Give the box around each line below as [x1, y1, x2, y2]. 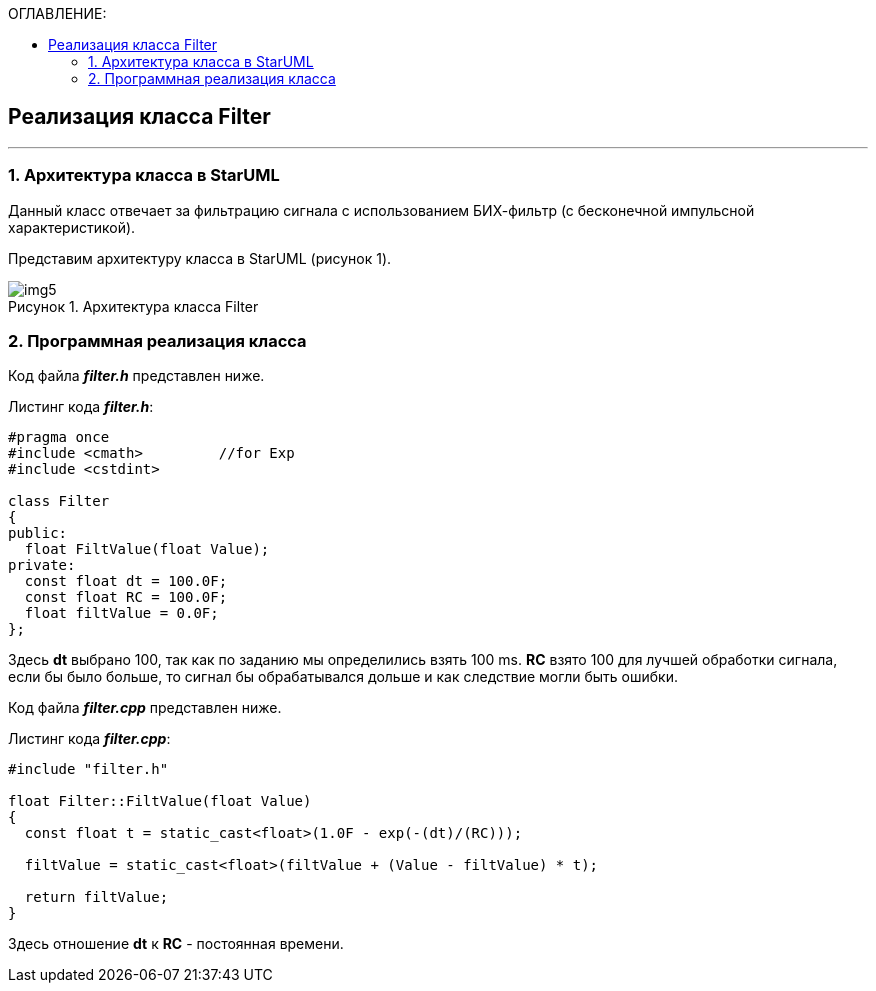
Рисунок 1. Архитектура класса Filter [8, 297, 259, 315]
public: [8, 525, 68, 542]
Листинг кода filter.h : [8, 398, 154, 416]
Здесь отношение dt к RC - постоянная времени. [8, 935, 344, 953]
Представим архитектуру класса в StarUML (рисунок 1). [8, 249, 392, 267]
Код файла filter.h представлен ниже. [8, 367, 265, 385]
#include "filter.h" [8, 761, 169, 778]
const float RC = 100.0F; [24, 589, 228, 606]
